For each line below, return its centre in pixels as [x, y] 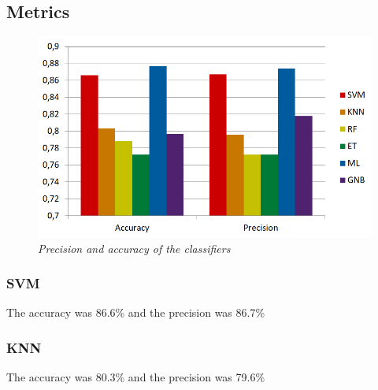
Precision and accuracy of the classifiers [134, 248]
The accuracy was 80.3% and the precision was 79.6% [136, 377]
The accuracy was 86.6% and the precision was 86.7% [136, 312]
